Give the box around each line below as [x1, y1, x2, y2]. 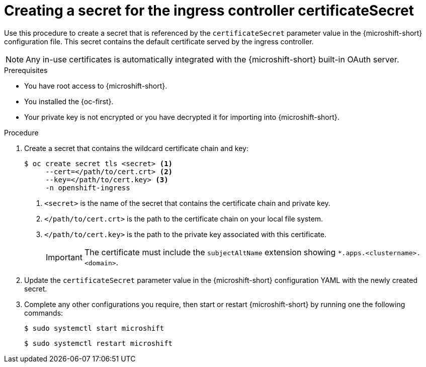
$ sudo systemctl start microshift [24, 324, 164, 332]
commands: [24, 308, 63, 317]
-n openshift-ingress [45, 183, 130, 192]
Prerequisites [4, 65, 48, 75]
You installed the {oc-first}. [24, 97, 114, 106]
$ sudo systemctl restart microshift [24, 339, 173, 347]
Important [46, 252, 82, 262]
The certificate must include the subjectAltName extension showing [84, 247, 336, 257]
